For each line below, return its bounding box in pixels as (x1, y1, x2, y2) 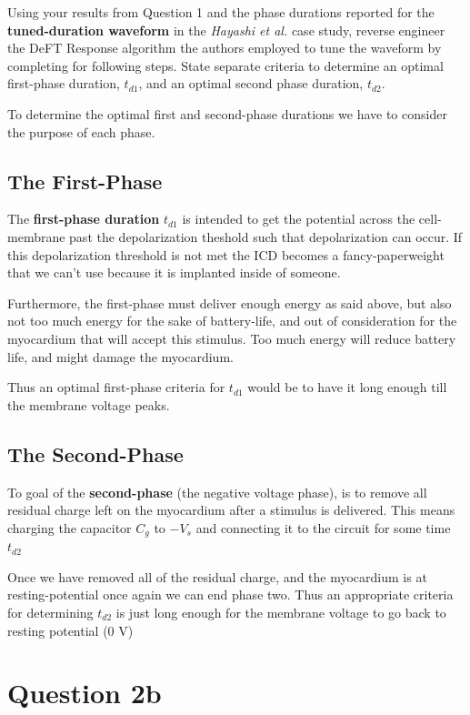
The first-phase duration (7, 209, 160, 228)
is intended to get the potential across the (182, 209, 415, 228)
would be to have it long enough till (247, 378, 447, 397)
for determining (7, 602, 94, 621)
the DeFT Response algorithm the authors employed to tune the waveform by (7, 38, 442, 57)
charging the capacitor (7, 518, 132, 537)
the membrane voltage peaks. (7, 395, 170, 414)
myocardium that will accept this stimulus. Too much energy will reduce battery (7, 328, 456, 347)
